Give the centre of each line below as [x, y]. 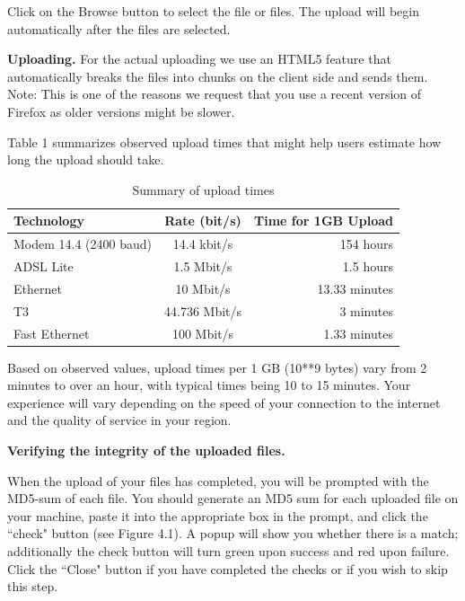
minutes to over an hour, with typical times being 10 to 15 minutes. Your [209, 385]
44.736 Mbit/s [203, 310]
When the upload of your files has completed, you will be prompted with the [218, 480]
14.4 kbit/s [203, 244]
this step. [33, 586]
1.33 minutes [358, 333]
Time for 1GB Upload [324, 221]
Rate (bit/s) [203, 221]
